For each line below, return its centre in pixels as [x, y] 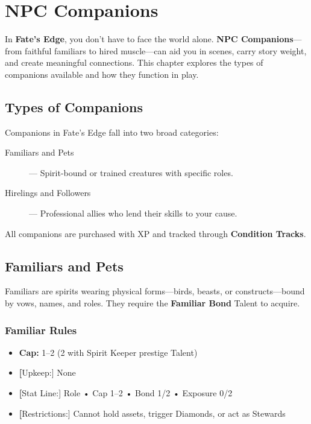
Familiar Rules [41, 330]
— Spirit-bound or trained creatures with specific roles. [131, 172]
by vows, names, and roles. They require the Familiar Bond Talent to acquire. [152, 303]
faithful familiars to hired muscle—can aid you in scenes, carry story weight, [166, 50]
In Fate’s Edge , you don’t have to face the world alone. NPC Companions [149, 39]
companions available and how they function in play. [102, 74]
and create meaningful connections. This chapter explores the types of [134, 62]
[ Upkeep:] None [47, 372]
